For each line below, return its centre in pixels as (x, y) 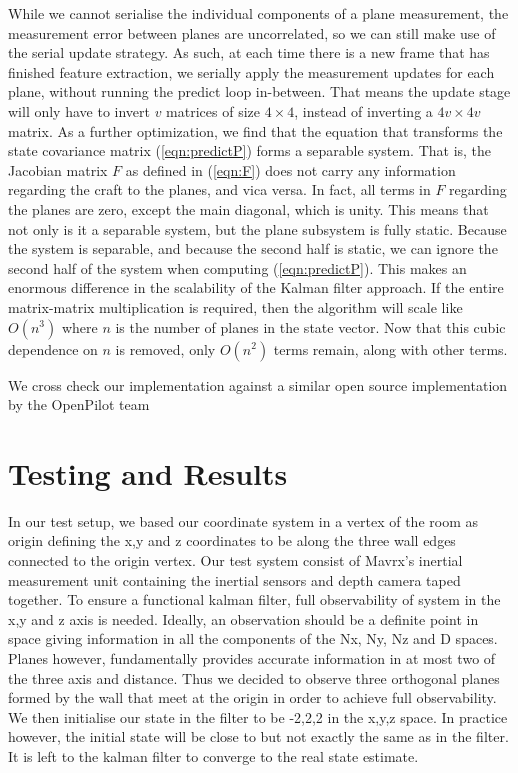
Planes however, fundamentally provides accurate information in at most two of (252, 657)
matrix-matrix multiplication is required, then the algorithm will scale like (235, 306)
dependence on (53, 348)
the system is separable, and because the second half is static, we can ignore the (253, 248)
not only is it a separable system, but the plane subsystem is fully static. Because (257, 228)
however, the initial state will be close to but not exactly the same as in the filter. (258, 736)
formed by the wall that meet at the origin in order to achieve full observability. (252, 697)
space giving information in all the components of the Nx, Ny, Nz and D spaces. (253, 638)
